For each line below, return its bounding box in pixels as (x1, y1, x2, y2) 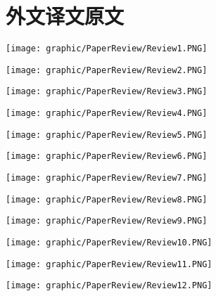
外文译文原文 (6, 1, 125, 30)
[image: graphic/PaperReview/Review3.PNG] (6, 86, 208, 97)
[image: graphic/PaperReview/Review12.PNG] (6, 281, 212, 291)
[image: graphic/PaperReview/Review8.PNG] (6, 194, 208, 205)
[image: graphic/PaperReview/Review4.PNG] (6, 108, 208, 119)
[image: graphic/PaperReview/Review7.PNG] (6, 173, 208, 184)
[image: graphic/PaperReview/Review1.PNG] (6, 44, 208, 54)
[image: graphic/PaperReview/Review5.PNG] (6, 129, 208, 140)
